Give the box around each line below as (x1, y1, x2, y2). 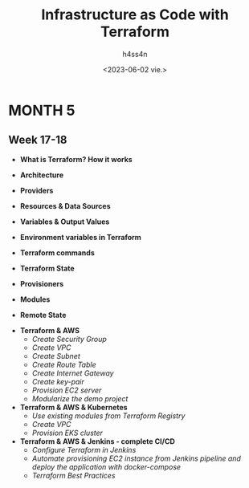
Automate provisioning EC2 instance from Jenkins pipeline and (31, 453, 241, 463)
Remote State (19, 310, 67, 319)
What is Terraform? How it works (19, 154, 133, 164)
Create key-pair (31, 376, 84, 386)
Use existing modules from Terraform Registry (31, 411, 186, 421)
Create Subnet (31, 351, 80, 360)
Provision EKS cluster (31, 428, 103, 437)
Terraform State (19, 263, 75, 273)
